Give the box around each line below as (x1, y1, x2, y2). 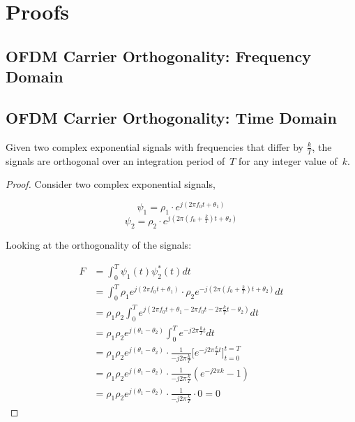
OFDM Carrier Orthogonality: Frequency (6, 45, 311, 66)
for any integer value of (239, 153, 338, 168)
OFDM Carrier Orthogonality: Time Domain (6, 106, 337, 128)
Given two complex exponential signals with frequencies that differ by (6, 139, 304, 154)
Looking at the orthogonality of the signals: (6, 237, 192, 252)
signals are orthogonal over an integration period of (6, 153, 225, 168)
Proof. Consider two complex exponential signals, (6, 177, 216, 191)
